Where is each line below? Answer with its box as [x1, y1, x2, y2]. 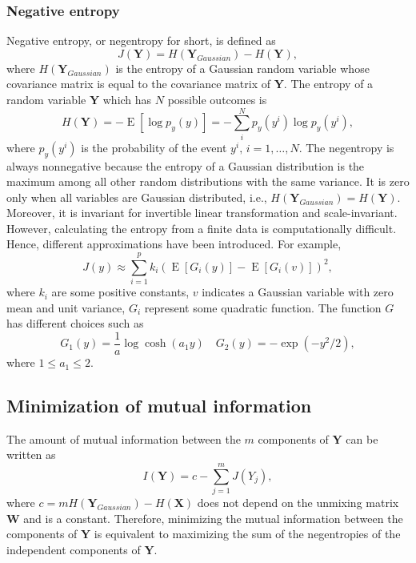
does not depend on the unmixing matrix [197, 494, 399, 511]
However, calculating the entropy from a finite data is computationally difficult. [6, 219, 397, 236]
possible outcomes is [167, 91, 267, 107]
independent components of [6, 541, 141, 557]
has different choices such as [6, 315, 144, 332]
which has [102, 91, 152, 107]
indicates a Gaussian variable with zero [202, 284, 394, 300]
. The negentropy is [298, 139, 394, 155]
